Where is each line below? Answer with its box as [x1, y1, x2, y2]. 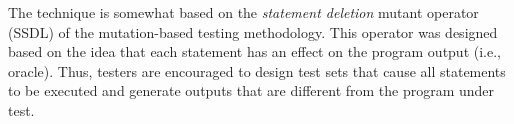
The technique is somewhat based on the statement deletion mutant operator [8, 2, 479, 22]
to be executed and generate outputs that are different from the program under [8, 80, 495, 101]
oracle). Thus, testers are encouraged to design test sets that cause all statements [8, 60, 506, 81]
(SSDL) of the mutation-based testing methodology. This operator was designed [8, 21, 498, 42]
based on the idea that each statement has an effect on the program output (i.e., [8, 41, 501, 62]
